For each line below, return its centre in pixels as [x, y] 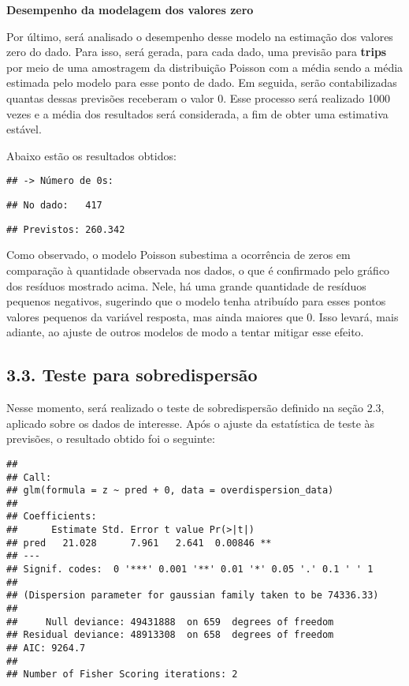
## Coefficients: [52, 517]
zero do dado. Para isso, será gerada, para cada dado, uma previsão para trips [197, 52]
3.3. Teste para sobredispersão [132, 375]
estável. [24, 129]
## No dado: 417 [54, 205]
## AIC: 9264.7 [46, 649]
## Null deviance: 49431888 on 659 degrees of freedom [170, 622]
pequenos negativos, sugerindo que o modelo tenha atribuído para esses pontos [196, 301]
